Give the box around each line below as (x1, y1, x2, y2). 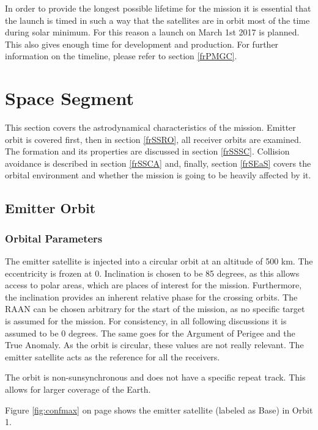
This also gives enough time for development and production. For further (5, 37, 279, 50)
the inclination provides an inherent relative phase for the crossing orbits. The (5, 290, 298, 303)
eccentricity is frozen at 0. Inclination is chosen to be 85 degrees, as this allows (5, 266, 300, 279)
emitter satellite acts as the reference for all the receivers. (5, 350, 220, 363)
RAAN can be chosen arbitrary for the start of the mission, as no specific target (5, 302, 305, 315)
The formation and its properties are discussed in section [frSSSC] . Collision (5, 145, 290, 158)
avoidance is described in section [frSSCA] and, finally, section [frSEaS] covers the (5, 156, 311, 169)
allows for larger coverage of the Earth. (5, 383, 151, 395)
